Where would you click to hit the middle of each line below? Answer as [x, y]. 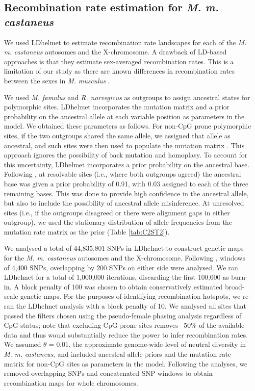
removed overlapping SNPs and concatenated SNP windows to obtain [108, 373]
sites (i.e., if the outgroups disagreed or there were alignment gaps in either [117, 212]
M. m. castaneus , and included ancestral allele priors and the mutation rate [117, 354]
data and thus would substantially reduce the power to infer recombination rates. [126, 334]
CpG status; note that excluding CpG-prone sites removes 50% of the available [124, 325]
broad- [235, 286]
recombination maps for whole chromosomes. [71, 382]
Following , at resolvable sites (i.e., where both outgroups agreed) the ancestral [123, 174]
